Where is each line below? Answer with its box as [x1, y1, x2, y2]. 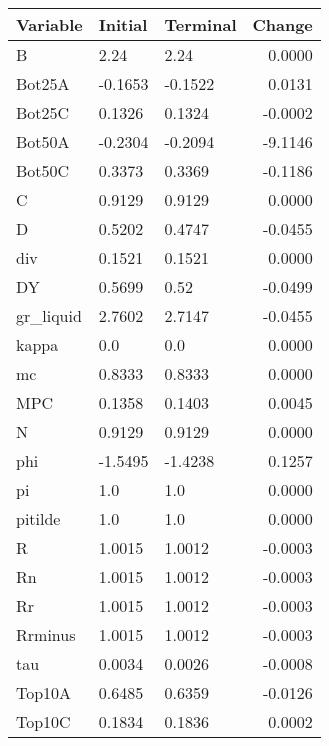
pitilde [16, 507, 61, 530]
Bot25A [16, 72, 70, 95]
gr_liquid [16, 304, 82, 327]
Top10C [16, 710, 71, 733]
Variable [16, 13, 83, 36]
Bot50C [16, 159, 70, 182]
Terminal [164, 13, 237, 36]
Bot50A [16, 130, 70, 153]
